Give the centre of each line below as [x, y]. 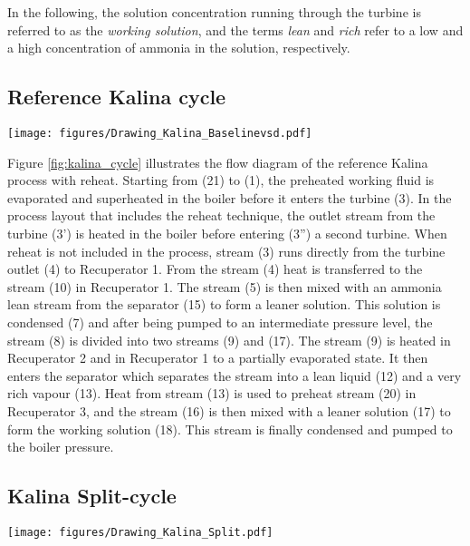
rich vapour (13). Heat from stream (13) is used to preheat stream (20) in [212, 393]
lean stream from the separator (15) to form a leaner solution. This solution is [224, 304]
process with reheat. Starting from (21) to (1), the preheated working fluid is [221, 180]
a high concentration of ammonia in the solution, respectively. [179, 48]
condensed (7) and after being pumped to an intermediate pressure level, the [220, 322]
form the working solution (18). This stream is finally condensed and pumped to [230, 429]
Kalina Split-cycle [92, 496]
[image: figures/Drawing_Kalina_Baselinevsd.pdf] [160, 133]
